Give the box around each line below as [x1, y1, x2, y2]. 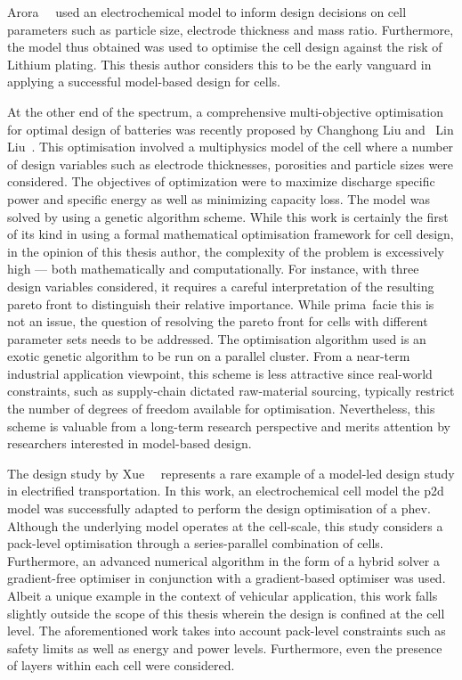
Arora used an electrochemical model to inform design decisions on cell [7, 3, 407, 20]
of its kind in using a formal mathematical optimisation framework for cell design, [7, 225, 454, 243]
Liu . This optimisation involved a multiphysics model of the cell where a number [7, 137, 454, 156]
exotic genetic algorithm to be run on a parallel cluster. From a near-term [7, 347, 410, 365]
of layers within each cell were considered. [7, 656, 235, 675]
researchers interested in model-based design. [7, 434, 252, 453]
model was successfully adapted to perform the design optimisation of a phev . [7, 499, 431, 518]
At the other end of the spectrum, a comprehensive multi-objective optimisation [7, 102, 443, 120]
